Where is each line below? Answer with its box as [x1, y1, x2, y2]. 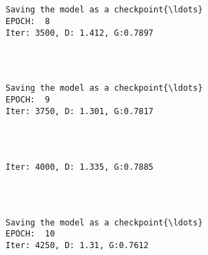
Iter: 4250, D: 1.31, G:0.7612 [6, 240, 149, 250]
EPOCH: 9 [6, 95, 50, 105]
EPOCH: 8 [6, 16, 50, 26]
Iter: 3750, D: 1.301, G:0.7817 [6, 106, 154, 116]
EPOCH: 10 [6, 229, 55, 239]
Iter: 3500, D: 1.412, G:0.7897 [6, 27, 154, 38]
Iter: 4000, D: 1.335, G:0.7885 [6, 162, 154, 172]
